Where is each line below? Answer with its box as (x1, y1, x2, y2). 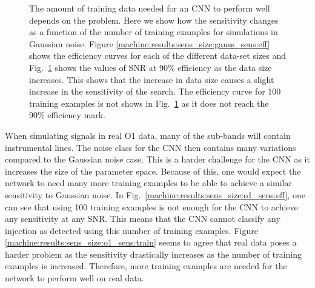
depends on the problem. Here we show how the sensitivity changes (29, 13, 279, 26)
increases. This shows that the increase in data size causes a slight (29, 73, 274, 85)
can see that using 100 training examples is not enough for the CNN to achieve (5, 200, 298, 213)
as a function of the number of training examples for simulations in (29, 25, 278, 38)
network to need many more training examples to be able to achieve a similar (5, 176, 292, 189)
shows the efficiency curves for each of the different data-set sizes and (29, 49, 286, 62)
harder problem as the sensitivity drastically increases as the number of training (5, 247, 302, 260)
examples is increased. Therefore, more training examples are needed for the (5, 260, 287, 272)
